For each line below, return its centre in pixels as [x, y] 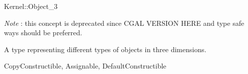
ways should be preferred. [43, 33]
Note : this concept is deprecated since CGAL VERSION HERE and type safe [124, 23]
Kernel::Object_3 [31, 6]
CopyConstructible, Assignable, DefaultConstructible [85, 66]
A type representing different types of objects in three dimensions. [105, 49]
